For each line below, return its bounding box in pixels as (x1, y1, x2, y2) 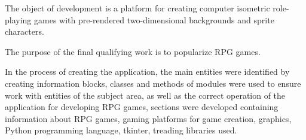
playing (5, 13, 32, 26)
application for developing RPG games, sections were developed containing (5, 101, 279, 113)
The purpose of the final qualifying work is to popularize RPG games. (5, 45, 261, 57)
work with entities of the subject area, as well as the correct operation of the (5, 89, 286, 101)
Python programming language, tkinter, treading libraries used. (5, 124, 237, 136)
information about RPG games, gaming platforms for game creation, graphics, (5, 112, 292, 124)
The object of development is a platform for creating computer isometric (5, 2, 270, 14)
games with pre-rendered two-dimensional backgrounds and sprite (34, 13, 274, 26)
